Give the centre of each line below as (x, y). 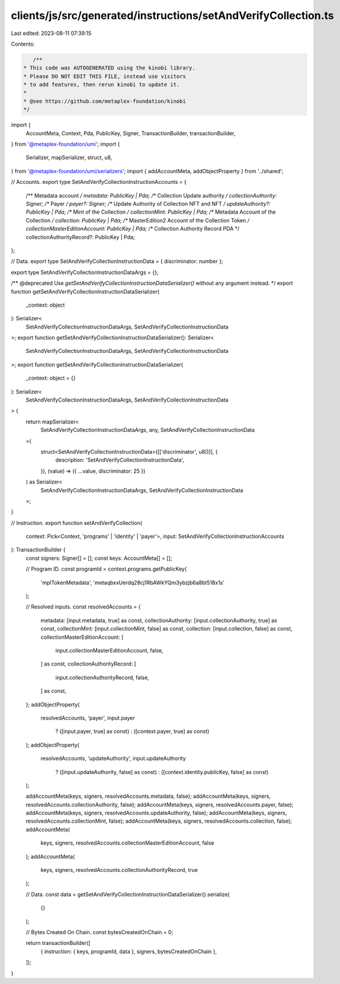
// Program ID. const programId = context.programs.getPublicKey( (106, 569)
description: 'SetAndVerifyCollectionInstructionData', (120, 460)
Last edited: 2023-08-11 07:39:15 (51, 33)
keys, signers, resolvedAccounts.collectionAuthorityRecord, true (119, 870)
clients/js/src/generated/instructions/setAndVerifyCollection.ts (172, 15)
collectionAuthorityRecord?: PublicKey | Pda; (81, 237)
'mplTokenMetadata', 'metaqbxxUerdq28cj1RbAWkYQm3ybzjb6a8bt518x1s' (133, 582)
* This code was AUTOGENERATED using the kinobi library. (109, 68)
